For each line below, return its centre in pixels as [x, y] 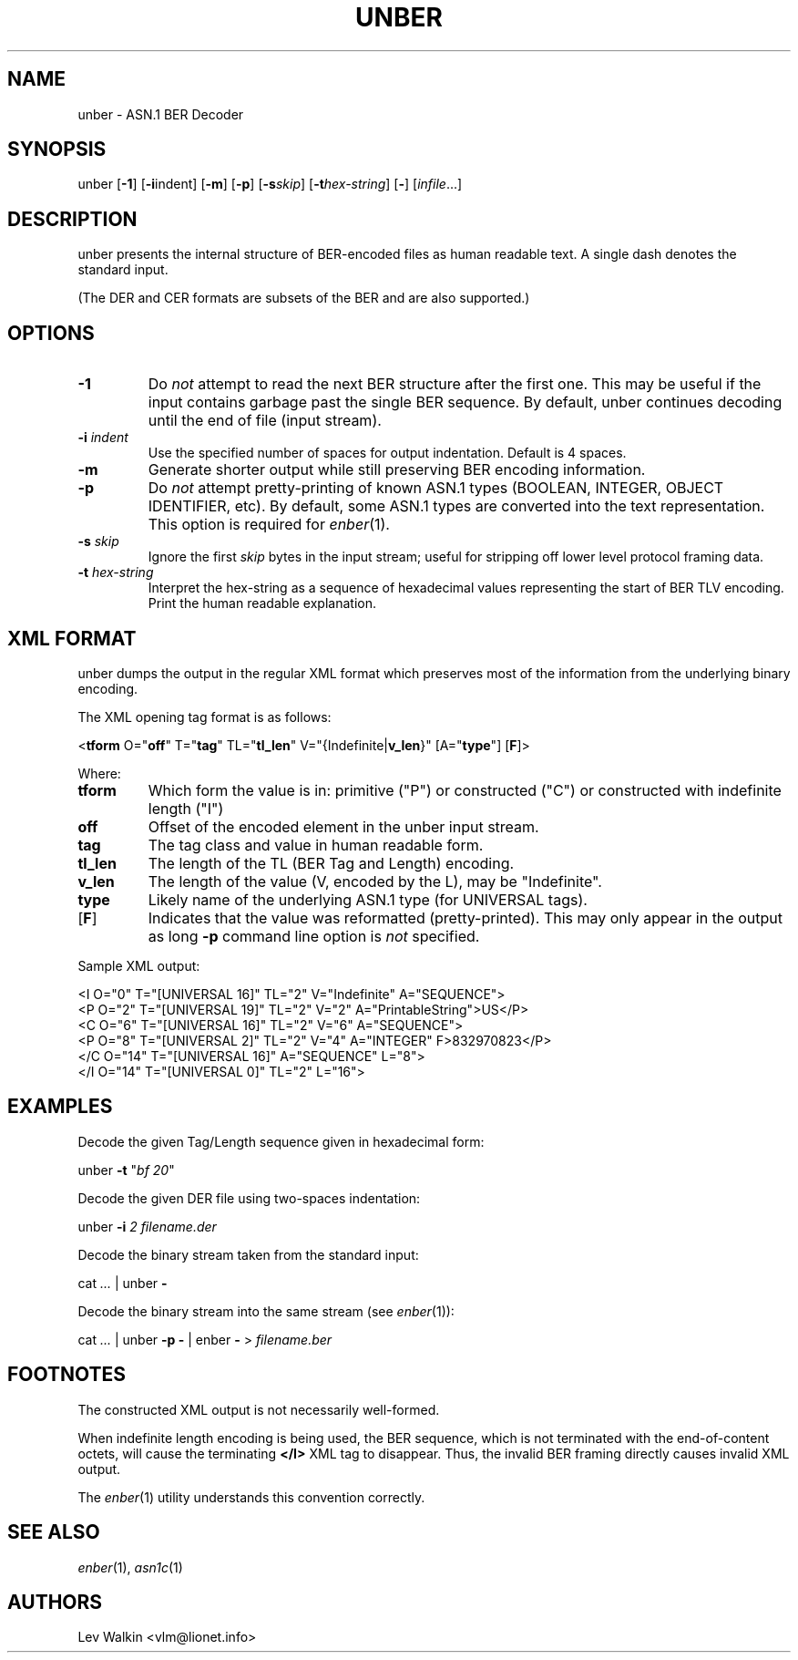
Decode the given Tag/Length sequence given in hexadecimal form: [281, 1141]
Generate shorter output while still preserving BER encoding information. [397, 470]
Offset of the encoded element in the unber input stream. [343, 826]
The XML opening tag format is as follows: [205, 717]
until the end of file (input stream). [265, 421]
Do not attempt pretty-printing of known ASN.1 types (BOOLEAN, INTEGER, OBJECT [436, 488]
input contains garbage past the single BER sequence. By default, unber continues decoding [465, 402]
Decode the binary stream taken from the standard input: [248, 1254]
